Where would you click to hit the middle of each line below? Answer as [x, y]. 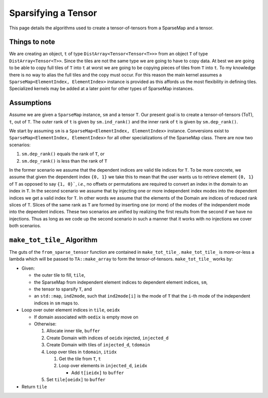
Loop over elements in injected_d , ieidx [103, 366]
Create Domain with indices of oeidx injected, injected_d [107, 338]
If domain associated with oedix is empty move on [86, 317]
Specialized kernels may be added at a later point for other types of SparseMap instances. [101, 89]
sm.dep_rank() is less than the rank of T [65, 161]
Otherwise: [45, 324]
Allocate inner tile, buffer [73, 331]
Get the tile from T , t [80, 359]
